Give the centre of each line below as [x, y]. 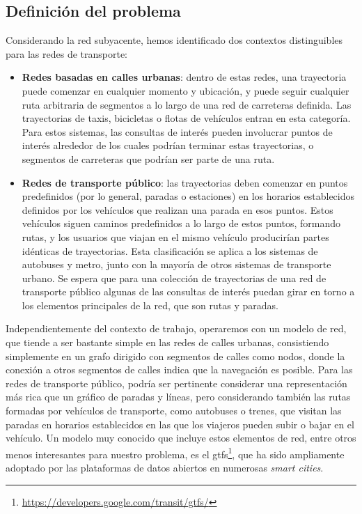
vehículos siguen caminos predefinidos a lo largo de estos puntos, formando [181, 223]
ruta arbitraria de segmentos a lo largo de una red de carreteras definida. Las [187, 104]
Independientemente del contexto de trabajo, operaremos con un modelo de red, [176, 328]
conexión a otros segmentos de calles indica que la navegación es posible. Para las [179, 369]
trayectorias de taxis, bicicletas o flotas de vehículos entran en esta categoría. [186, 118]
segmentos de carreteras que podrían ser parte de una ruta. [148, 158]
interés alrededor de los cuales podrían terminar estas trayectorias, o [168, 145]
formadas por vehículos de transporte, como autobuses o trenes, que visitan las [174, 411]
